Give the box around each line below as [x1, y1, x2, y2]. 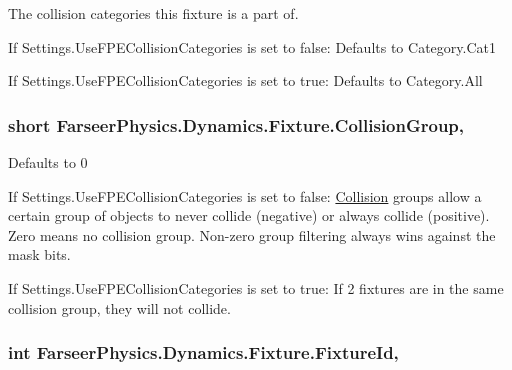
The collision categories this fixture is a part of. [8, 3, 299, 23]
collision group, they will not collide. [8, 297, 231, 318]
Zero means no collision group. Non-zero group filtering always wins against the [8, 224, 496, 245]
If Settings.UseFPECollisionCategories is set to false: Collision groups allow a [8, 185, 482, 206]
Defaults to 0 [8, 152, 88, 172]
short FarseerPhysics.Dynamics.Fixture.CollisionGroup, [8, 112, 465, 137]
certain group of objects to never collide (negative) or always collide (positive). [8, 205, 490, 226]
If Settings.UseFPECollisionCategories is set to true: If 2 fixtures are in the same [8, 277, 504, 298]
